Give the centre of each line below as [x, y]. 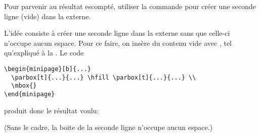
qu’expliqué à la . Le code [44, 53]
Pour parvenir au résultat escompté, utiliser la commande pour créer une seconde [130, 6]
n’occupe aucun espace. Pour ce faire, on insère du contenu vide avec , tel [118, 43]
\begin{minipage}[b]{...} [48, 69]
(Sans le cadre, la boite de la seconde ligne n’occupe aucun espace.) [109, 127]
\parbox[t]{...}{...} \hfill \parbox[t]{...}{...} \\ [104, 77]
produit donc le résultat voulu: [52, 110]
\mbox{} [24, 86]
